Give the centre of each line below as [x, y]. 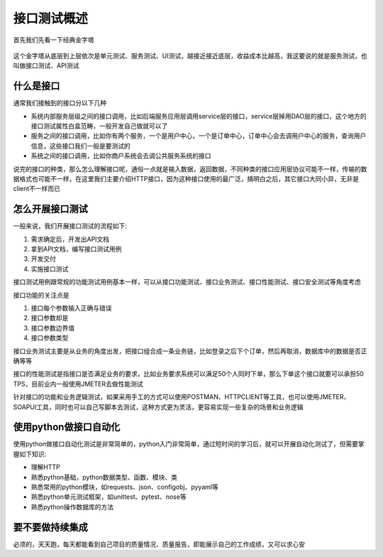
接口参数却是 [50, 318]
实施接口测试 [50, 269]
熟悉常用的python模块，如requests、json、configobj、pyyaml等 [125, 487]
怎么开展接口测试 [50, 209]
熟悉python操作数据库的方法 [72, 507]
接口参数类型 [50, 338]
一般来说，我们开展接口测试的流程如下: [70, 226]
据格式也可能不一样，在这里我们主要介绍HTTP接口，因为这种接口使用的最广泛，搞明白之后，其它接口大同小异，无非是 [186, 178]
